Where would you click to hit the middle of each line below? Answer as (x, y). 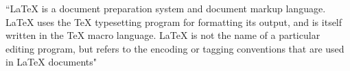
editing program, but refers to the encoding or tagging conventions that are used (175, 48)
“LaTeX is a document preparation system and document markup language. (166, 8)
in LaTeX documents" (51, 62)
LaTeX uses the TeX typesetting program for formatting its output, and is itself (174, 22)
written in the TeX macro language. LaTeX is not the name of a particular (163, 35)
